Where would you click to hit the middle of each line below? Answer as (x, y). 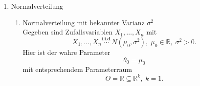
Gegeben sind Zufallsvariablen (68, 32)
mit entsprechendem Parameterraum (77, 69)
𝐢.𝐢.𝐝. (107, 39)
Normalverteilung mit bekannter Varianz (84, 22)
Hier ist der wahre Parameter (67, 52)
